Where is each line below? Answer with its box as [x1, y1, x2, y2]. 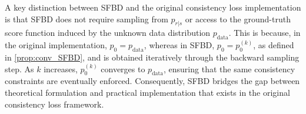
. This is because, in [228, 26, 301, 39]
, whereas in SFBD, [144, 39, 215, 51]
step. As [5, 62, 34, 75]
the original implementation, [5, 39, 107, 51]
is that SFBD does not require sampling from [5, 12, 168, 25]
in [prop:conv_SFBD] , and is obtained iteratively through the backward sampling [5, 51, 300, 63]
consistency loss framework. [5, 98, 104, 110]
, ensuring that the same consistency [164, 62, 295, 75]
